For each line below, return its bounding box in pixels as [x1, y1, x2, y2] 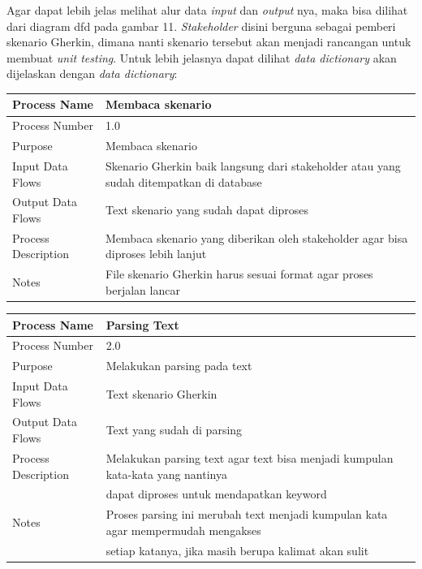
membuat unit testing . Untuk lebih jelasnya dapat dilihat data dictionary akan [6, 49, 397, 66]
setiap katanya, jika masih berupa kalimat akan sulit [105, 541, 369, 558]
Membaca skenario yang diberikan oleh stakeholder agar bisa [105, 229, 408, 246]
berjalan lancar [105, 281, 180, 298]
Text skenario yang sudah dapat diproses [105, 201, 309, 218]
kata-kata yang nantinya [105, 465, 227, 482]
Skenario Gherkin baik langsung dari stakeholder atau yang [105, 157, 401, 174]
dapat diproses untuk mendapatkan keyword [105, 485, 327, 502]
